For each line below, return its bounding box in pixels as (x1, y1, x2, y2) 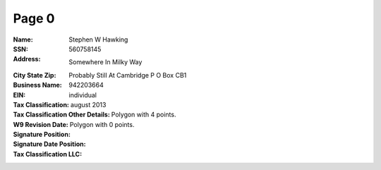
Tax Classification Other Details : (13, 110, 111, 119)
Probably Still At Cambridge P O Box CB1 (68, 71, 187, 79)
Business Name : (13, 81, 63, 90)
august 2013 (71, 100, 107, 109)
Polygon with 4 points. (111, 110, 176, 119)
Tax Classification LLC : (13, 150, 83, 158)
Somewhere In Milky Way (68, 58, 143, 66)
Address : (13, 55, 41, 63)
